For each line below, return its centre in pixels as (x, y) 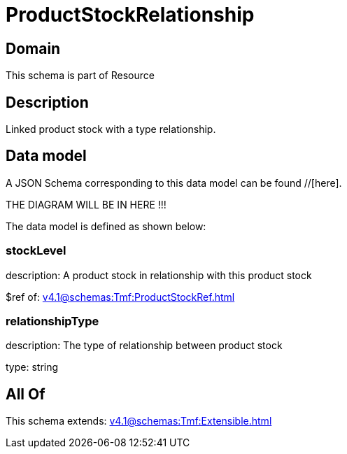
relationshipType (52, 321)
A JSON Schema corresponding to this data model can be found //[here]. (174, 183)
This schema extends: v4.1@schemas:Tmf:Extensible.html (139, 421)
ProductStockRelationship (130, 15)
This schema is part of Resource (80, 76)
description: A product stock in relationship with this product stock (159, 275)
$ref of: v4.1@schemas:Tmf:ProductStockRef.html (120, 297)
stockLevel (36, 251)
